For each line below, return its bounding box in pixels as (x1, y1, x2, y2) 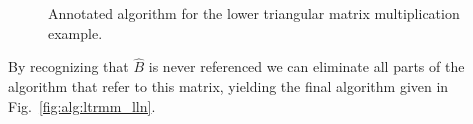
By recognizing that (8, 56, 129, 77)
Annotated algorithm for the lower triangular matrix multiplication (48, 3, 460, 23)
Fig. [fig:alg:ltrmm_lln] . (8, 95, 156, 116)
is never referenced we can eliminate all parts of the (148, 56, 465, 77)
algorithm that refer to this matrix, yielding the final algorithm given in (8, 76, 449, 96)
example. (48, 22, 103, 43)
